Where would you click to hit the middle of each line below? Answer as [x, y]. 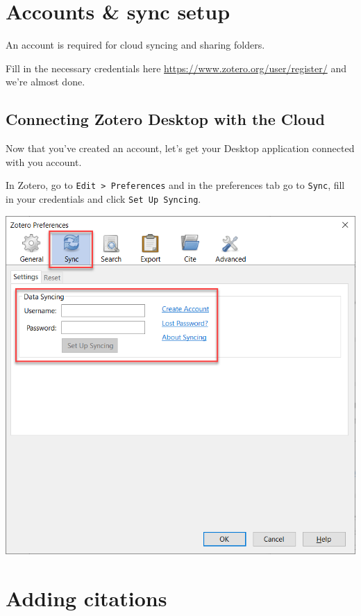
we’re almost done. [45, 82]
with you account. [44, 161]
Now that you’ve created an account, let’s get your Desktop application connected [180, 148]
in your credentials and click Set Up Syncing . [103, 198]
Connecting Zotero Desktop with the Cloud [165, 119]
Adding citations [86, 598]
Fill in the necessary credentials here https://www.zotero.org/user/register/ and [176, 68]
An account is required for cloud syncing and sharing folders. [135, 45]
